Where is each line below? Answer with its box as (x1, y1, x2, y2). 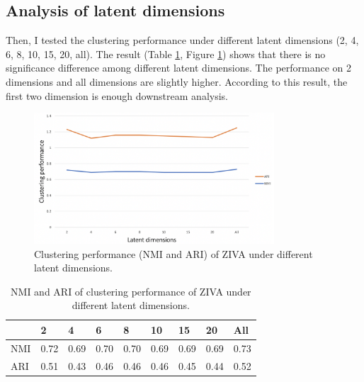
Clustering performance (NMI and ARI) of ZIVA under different (34, 246, 313, 261)
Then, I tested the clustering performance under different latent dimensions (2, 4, (6, 33, 359, 47)
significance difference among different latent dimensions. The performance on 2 (6, 60, 352, 75)
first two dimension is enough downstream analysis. (6, 88, 228, 103)
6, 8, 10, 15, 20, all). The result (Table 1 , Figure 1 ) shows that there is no (6, 46, 326, 61)
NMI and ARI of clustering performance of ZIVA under (11, 283, 251, 298)
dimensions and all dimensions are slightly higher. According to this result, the (6, 74, 348, 89)
